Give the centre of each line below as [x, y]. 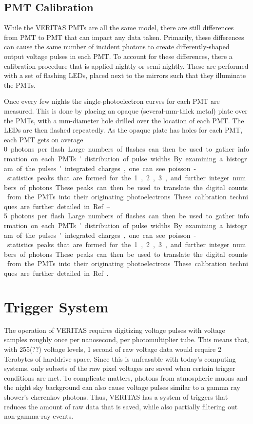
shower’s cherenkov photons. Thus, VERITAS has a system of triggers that [116, 396]
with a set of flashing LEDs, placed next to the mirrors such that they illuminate [125, 75]
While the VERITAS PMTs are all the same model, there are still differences [119, 28]
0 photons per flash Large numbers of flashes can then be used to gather [119, 149]
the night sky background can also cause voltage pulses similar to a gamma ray [122, 387]
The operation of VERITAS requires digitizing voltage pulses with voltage [115, 330]
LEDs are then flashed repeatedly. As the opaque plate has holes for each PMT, [123, 130]
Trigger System [56, 306]
